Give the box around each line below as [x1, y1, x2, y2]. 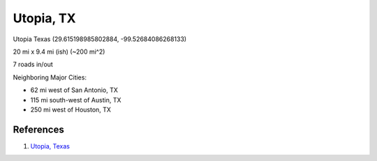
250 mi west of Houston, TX [30, 105, 112, 114]
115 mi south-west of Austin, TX [30, 95, 121, 104]
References [13, 123, 64, 135]
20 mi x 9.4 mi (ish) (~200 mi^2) [13, 47, 105, 56]
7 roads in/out [13, 60, 54, 69]
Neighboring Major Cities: [13, 73, 87, 82]
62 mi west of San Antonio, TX [30, 86, 118, 94]
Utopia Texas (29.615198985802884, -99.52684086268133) [13, 35, 187, 43]
